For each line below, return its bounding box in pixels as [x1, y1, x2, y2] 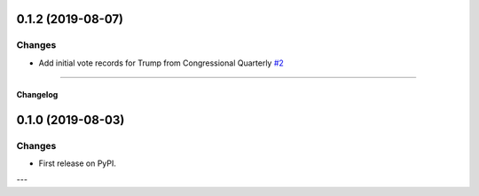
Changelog [16, 89, 59, 99]
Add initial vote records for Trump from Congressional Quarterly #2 [38, 58, 284, 68]
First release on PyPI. [38, 158, 117, 169]
